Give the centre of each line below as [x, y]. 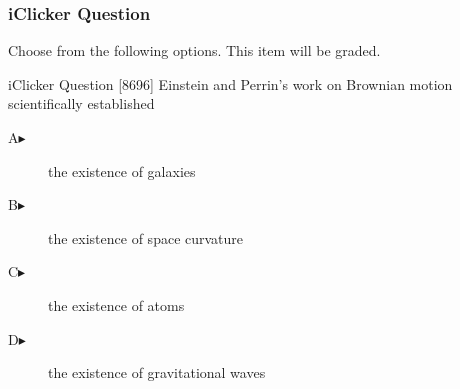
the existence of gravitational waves [157, 372]
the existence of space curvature [146, 237]
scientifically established [81, 103]
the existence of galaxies [122, 170]
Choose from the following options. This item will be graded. [194, 50]
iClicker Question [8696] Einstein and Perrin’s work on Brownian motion [230, 83]
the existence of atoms [116, 304]
